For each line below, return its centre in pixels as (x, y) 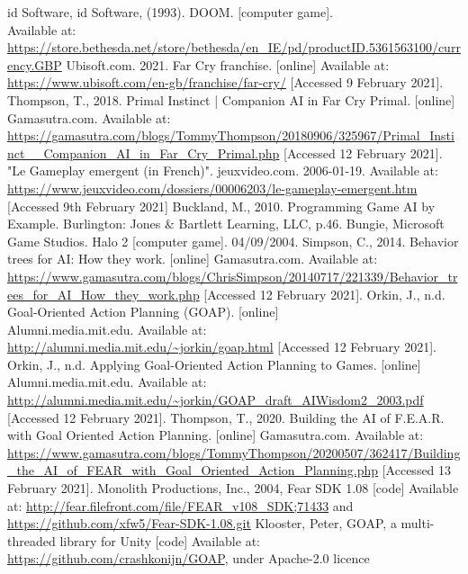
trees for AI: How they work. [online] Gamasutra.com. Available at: (193, 259)
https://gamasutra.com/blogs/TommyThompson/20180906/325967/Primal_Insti (231, 135)
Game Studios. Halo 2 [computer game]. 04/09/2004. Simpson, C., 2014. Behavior (233, 241)
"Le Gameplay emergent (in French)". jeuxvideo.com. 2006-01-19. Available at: (223, 170)
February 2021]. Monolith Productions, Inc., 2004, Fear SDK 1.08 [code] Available (233, 488)
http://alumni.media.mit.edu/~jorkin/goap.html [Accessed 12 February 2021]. (222, 347)
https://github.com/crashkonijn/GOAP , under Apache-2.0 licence (189, 558)
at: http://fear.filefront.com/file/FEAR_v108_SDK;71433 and (180, 505)
